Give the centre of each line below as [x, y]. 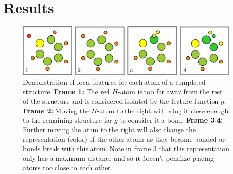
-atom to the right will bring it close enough [163, 110]
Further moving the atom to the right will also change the [109, 129]
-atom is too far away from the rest [170, 91]
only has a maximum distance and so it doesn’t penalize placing [118, 158]
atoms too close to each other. [68, 167]
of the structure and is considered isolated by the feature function [121, 101]
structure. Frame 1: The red [66, 91]
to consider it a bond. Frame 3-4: [171, 120]
